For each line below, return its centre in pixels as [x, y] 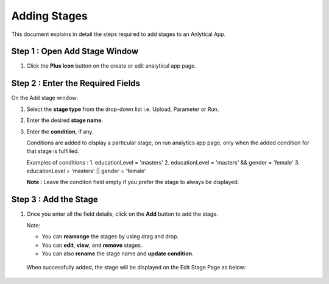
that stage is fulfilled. [53, 151]
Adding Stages [49, 16]
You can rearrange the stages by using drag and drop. [110, 236]
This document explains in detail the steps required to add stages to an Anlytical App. [119, 34]
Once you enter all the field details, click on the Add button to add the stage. [122, 214]
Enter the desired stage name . [65, 120]
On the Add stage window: [45, 98]
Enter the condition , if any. [60, 132]
